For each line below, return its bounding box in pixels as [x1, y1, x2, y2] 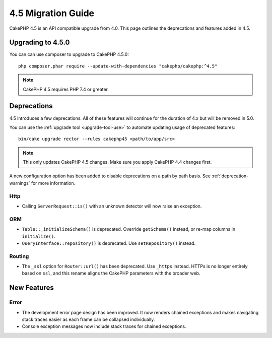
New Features [9, 284, 54, 292]
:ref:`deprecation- [212, 173, 249, 179]
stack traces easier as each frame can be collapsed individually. [22, 316, 155, 322]
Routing [9, 252, 29, 259]
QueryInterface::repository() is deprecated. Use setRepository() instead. [22, 240, 196, 246]
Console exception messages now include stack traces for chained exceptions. [22, 323, 186, 329]
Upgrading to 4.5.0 [9, 38, 70, 47]
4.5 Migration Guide [9, 8, 95, 19]
